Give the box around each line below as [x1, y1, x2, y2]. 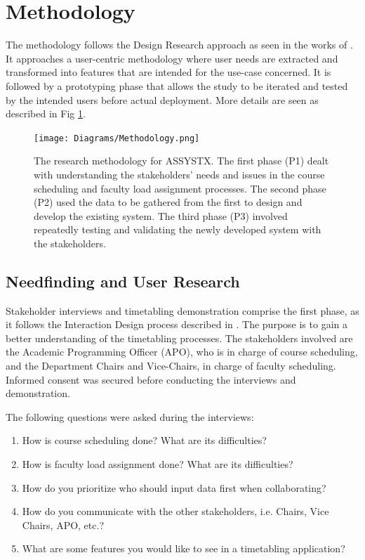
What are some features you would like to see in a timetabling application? [22, 541, 345, 556]
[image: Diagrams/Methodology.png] [34, 133, 200, 143]
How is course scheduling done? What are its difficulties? [22, 433, 267, 448]
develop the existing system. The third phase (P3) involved [34, 208, 288, 223]
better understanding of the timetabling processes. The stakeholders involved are [6, 330, 353, 345]
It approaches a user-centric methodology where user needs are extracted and [6, 51, 338, 65]
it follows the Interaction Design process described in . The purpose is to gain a [6, 317, 347, 332]
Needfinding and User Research [6, 270, 240, 292]
